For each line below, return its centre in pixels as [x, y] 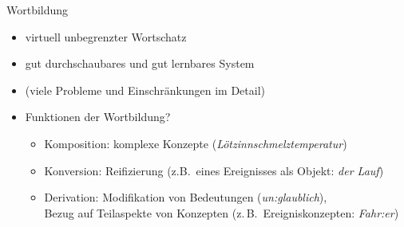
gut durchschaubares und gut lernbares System [140, 63]
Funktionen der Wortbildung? [98, 117]
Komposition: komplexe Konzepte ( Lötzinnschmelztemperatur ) [196, 143]
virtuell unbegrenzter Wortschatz [106, 36]
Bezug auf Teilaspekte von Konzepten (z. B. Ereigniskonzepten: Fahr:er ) [222, 212]
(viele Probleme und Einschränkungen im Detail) [145, 90]
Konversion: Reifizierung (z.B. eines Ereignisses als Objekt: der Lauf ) [214, 170]
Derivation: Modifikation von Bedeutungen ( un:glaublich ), [186, 197]
